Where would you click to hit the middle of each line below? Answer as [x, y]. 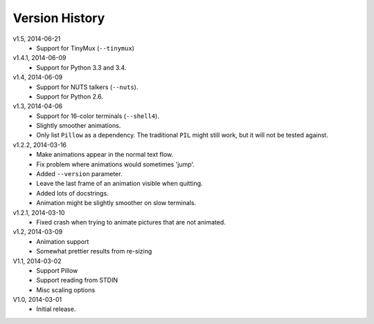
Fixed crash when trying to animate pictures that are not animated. [131, 222]
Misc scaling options [66, 289]
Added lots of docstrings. [72, 193]
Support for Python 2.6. [70, 96]
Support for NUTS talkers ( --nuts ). [87, 87]
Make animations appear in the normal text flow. [105, 155]
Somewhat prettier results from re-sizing [94, 251]
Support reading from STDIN [77, 280]
